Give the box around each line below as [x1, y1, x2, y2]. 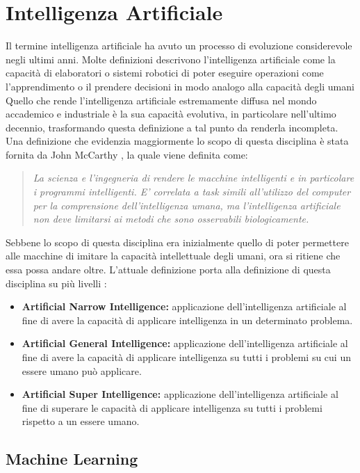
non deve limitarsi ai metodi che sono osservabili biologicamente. [33, 211, 309, 226]
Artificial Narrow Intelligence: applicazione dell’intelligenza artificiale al [22, 299, 347, 314]
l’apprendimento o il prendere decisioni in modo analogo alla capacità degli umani [6, 79, 354, 93]
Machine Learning [6, 448, 138, 470]
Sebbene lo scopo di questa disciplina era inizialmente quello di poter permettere [6, 234, 349, 249]
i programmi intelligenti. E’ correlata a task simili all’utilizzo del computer [33, 184, 351, 199]
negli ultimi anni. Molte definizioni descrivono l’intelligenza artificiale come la [6, 51, 336, 66]
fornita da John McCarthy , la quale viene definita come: [6, 147, 248, 161]
